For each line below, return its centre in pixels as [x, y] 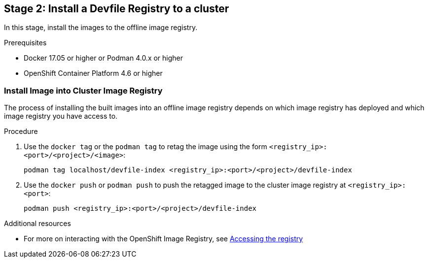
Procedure [21, 131]
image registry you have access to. [61, 116]
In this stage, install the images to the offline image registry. [101, 28]
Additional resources [37, 224]
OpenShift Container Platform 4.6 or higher [93, 73]
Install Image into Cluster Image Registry [83, 90]
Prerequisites [25, 43]
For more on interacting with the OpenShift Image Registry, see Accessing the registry [163, 239]
